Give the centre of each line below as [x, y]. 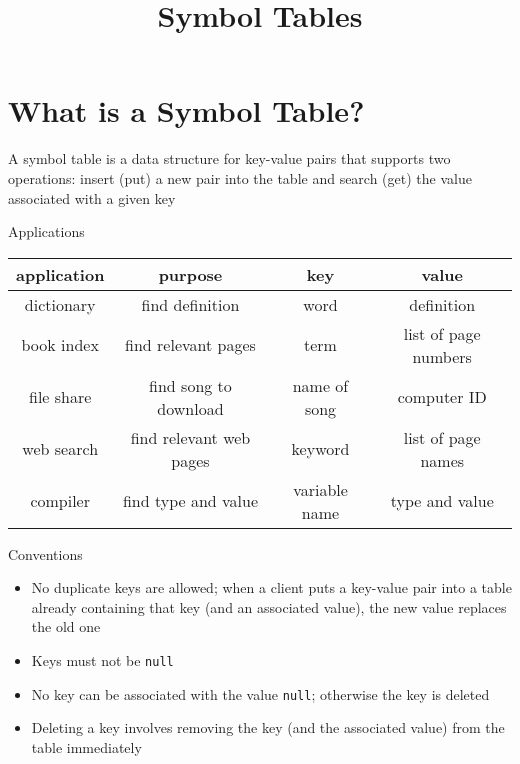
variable [320, 489]
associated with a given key [92, 197]
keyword [320, 449]
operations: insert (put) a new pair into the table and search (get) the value [240, 177]
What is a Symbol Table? [186, 110]
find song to [190, 385]
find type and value [190, 501]
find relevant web [190, 437]
